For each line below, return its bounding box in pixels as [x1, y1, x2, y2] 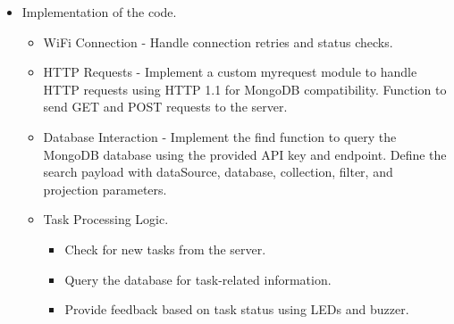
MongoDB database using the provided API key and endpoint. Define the [43, 145, 447, 163]
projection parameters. [43, 179, 167, 198]
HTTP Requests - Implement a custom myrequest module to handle [43, 62, 417, 81]
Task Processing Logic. [43, 210, 169, 228]
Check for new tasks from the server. [64, 239, 266, 258]
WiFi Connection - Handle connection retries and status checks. [43, 32, 393, 51]
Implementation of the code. [21, 3, 177, 21]
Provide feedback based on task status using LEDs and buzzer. [64, 300, 409, 319]
